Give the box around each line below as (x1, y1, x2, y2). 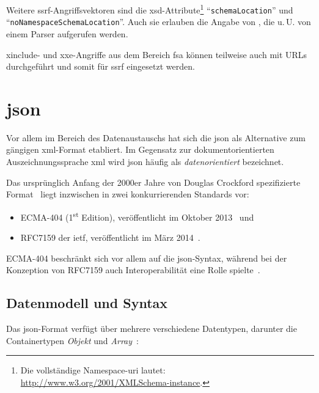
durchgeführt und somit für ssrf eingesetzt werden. (6, 60, 195, 73)
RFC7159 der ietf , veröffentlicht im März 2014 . (20, 231, 200, 244)
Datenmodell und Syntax (6, 293, 168, 312)
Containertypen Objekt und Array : (6, 334, 139, 347)
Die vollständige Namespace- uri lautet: (20, 364, 166, 376)
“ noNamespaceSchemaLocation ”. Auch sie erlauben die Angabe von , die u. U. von (6, 15, 311, 28)
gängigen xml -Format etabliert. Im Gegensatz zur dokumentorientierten (6, 143, 274, 156)
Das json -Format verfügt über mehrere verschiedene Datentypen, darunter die (6, 322, 297, 335)
